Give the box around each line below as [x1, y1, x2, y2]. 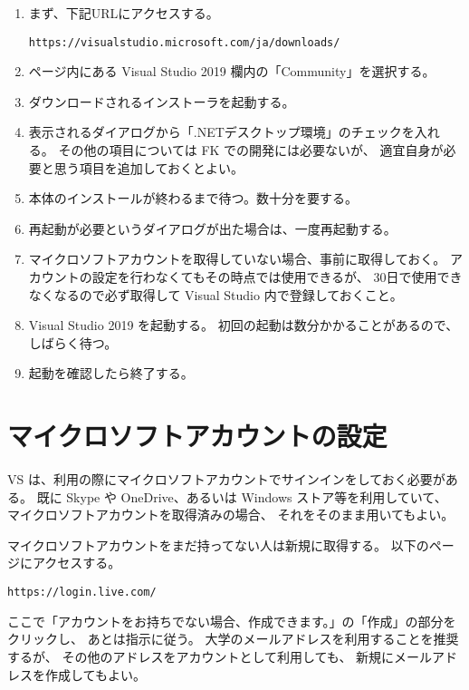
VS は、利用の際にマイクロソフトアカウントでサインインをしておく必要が [7, 470, 445, 489]
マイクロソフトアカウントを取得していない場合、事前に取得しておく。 [28, 249, 446, 268]
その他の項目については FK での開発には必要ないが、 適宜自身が [58, 141, 444, 160]
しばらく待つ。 [28, 333, 118, 352]
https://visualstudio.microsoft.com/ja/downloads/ [28, 35, 340, 49]
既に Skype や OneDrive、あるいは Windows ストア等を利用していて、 [36, 487, 447, 506]
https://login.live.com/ [7, 586, 157, 599]
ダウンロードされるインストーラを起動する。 [28, 92, 295, 111]
